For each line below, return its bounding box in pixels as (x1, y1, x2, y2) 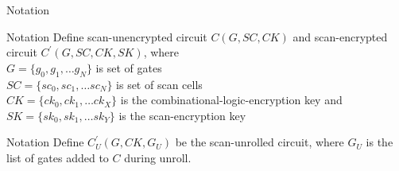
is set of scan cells (116, 76, 203, 92)
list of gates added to (6, 149, 109, 165)
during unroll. (124, 149, 192, 165)
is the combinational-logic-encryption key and (120, 91, 343, 108)
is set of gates (95, 59, 162, 76)
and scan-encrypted (292, 28, 388, 45)
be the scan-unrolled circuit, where (175, 134, 344, 150)
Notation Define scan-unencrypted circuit (6, 28, 207, 45)
